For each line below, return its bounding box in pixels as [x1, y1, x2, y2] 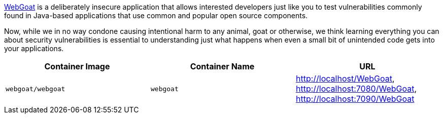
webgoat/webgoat [6, 85, 65, 93]
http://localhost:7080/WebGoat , [295, 84, 417, 94]
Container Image [44, 61, 110, 71]
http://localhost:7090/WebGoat [295, 94, 415, 104]
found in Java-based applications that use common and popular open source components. [4, 11, 308, 20]
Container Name [190, 61, 255, 71]
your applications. [4, 44, 64, 53]
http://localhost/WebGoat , [295, 73, 395, 84]
